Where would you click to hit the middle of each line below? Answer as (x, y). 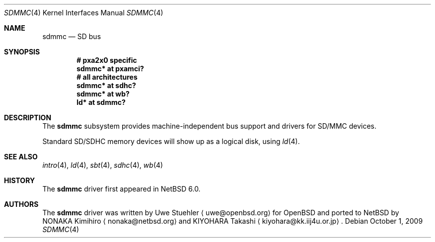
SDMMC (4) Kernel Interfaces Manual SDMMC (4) (84, 13)
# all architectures (107, 77)
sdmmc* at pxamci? (110, 69)
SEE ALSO (21, 157)
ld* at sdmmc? (101, 102)
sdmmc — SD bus (72, 36)
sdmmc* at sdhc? (106, 85)
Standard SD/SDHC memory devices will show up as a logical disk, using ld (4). (171, 141)
